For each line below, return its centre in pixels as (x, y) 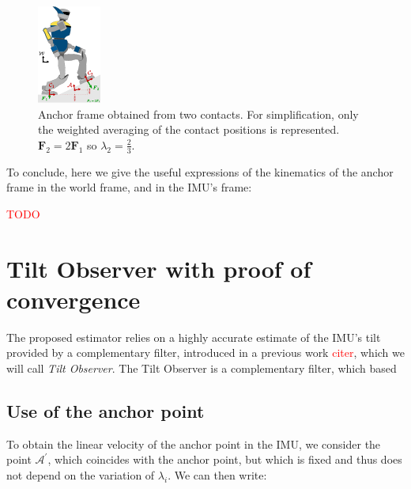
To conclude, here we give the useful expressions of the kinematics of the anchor (200, 171)
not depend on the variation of (81, 474)
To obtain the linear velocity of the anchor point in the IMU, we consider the (194, 444)
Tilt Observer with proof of (159, 268)
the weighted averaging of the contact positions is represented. (189, 129)
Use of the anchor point (106, 410)
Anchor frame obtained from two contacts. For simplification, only (198, 114)
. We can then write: (217, 474)
